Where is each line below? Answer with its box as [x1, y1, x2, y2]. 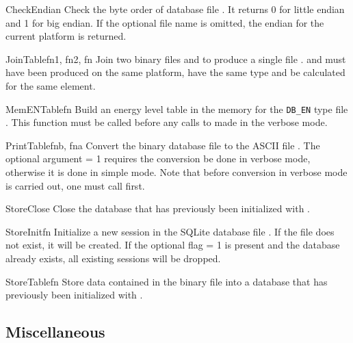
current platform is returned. [5, 29, 127, 43]
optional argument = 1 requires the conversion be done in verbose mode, [5, 151, 311, 166]
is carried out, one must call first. [5, 178, 145, 192]
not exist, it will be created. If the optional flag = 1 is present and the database [5, 238, 340, 252]
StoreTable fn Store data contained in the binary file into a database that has [5, 274, 328, 288]
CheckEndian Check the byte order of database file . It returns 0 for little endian [5, 2, 345, 16]
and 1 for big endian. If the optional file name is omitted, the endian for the [5, 15, 324, 29]
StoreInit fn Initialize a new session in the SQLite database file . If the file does [5, 224, 335, 238]
